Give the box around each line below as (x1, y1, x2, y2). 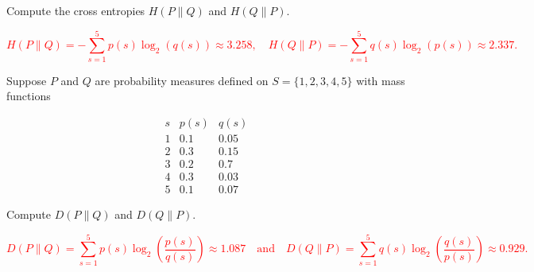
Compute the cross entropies (6, 2, 145, 18)
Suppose (6, 72, 47, 88)
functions (6, 87, 51, 104)
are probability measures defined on (95, 72, 269, 88)
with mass (356, 72, 405, 88)
